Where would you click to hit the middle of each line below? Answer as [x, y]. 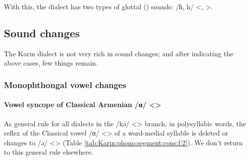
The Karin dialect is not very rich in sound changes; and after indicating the [119, 53]
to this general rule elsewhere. [49, 152]
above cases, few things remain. [51, 63]
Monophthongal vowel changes [65, 84]
